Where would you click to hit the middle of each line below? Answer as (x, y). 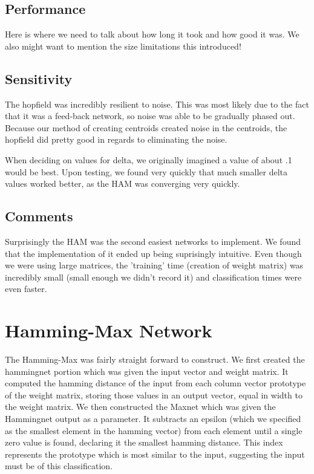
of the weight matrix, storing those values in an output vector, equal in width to (154, 394)
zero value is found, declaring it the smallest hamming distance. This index (144, 442)
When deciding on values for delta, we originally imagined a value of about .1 (149, 159)
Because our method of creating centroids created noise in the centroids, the (146, 127)
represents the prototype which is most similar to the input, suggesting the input (155, 454)
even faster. (26, 289)
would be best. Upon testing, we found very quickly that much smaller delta (146, 171)
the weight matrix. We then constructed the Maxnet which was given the (140, 407)
